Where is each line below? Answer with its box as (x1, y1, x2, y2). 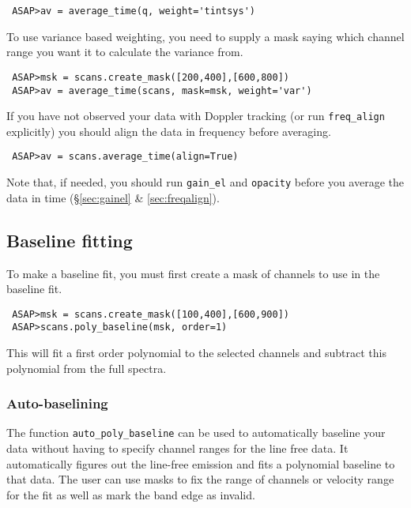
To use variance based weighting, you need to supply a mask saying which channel (6, 28, 405, 44)
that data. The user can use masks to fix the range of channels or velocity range (6, 471, 394, 487)
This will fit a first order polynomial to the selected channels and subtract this (6, 344, 386, 361)
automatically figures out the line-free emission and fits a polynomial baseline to (6, 455, 395, 472)
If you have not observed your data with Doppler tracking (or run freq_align (6, 107, 385, 124)
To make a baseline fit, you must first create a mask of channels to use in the (6, 265, 380, 281)
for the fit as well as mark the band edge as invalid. (6, 486, 255, 502)
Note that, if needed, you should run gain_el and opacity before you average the (6, 174, 404, 190)
